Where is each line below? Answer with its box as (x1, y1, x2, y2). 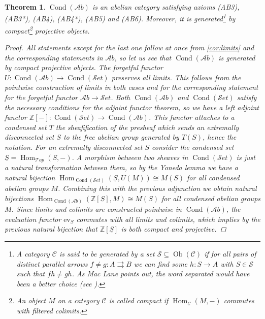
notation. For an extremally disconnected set (5, 142, 143, 152)
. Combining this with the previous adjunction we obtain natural (58, 183, 257, 194)
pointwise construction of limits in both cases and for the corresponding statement (5, 82, 258, 92)
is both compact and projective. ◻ (121, 224, 226, 234)
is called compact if (109, 295, 169, 306)
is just (236, 151, 255, 162)
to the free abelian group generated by (63, 132, 179, 142)
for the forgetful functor (5, 92, 78, 103)
